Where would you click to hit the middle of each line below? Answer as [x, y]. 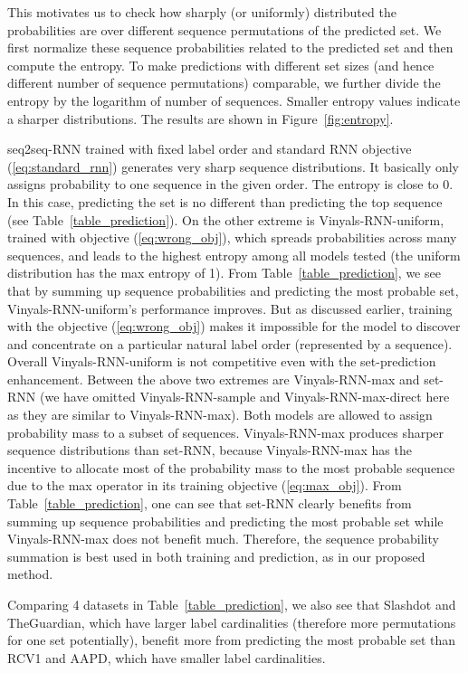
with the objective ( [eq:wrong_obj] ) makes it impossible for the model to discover [234, 326]
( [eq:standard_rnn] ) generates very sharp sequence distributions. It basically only [234, 166]
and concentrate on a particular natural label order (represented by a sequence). [230, 343]
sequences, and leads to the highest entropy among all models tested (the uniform [234, 255]
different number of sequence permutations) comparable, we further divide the [224, 83]
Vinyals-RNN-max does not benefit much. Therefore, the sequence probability [223, 539]
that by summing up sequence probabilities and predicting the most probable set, [233, 290]
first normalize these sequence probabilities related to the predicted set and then [230, 47]
